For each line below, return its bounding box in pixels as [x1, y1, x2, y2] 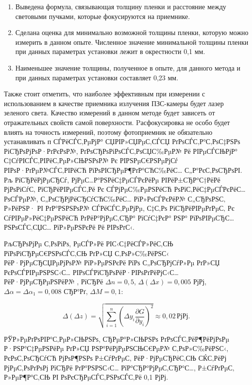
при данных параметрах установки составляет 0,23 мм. [15, 72, 179, 82]
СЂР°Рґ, [64, 286, 88, 296]
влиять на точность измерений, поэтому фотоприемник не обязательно [4, 127, 213, 137]
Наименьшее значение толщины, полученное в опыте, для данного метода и [15, 62, 241, 73]
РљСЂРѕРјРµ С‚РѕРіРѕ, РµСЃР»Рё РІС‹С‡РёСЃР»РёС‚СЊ [4, 238, 173, 249]
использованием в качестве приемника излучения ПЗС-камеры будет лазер [4, 98, 224, 108]
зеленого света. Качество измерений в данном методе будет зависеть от [4, 108, 215, 118]
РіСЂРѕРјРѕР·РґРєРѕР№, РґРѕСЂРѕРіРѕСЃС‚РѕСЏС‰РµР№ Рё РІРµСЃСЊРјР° [4, 146, 238, 156]
